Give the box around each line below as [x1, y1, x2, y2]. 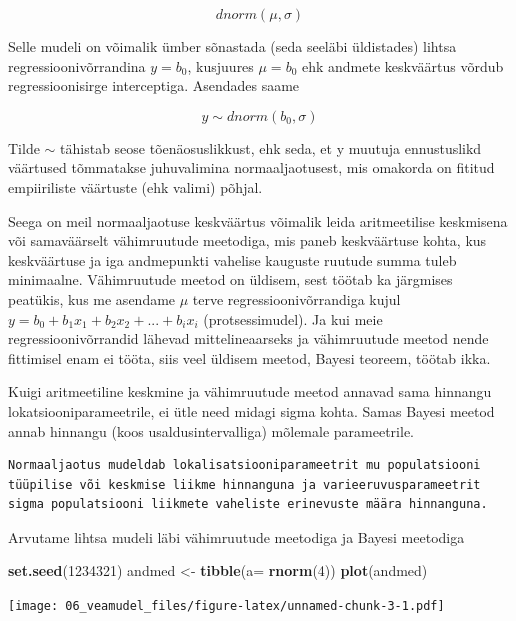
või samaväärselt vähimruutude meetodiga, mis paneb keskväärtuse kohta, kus [8, 230, 487, 251]
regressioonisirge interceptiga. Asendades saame [8, 75, 300, 96]
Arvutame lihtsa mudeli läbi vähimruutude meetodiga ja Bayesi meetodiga [8, 526, 465, 547]
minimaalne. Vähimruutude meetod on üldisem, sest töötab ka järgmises [8, 269, 453, 290]
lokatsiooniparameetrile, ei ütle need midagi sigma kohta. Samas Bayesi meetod [8, 400, 495, 421]
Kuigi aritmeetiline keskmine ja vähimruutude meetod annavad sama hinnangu [8, 381, 492, 402]
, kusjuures [187, 55, 254, 76]
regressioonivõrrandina [8, 55, 146, 76]
